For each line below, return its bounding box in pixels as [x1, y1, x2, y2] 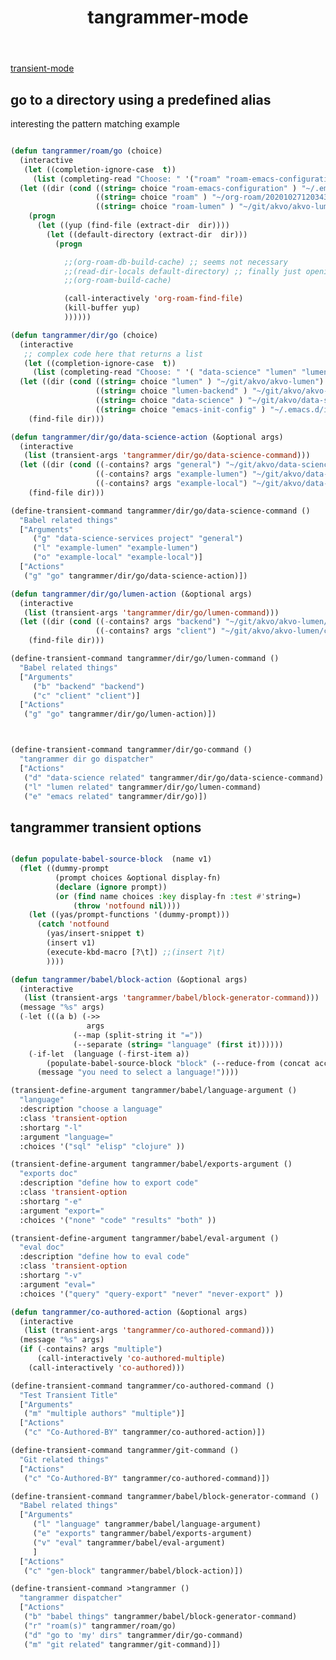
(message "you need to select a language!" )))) [36, 1067, 240, 1078]
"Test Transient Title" [19, 1390, 118, 1400]
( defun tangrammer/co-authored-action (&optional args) [10, 1307, 248, 1317]
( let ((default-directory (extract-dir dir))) [46, 229, 248, 240]
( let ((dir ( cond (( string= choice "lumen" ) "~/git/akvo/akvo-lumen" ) [19, 377, 325, 387]
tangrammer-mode [87, 6, 249, 29]
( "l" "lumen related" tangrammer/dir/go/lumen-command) [23, 782, 262, 792]
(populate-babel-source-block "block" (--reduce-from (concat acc [46, 1058, 329, 1068]
